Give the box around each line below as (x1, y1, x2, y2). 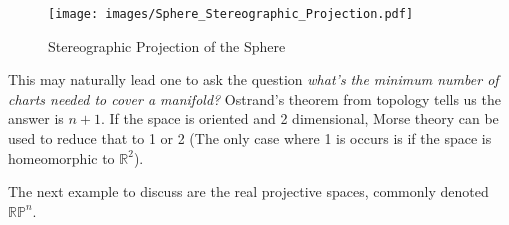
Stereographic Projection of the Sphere (48, 35, 286, 56)
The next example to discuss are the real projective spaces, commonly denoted (8, 181, 489, 202)
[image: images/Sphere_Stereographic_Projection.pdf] (48, 7, 414, 21)
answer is (8, 108, 64, 129)
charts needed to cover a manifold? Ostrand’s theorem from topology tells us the (8, 88, 501, 109)
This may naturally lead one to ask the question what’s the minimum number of (8, 69, 499, 90)
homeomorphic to (8, 147, 115, 168)
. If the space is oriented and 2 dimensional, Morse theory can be (100, 108, 499, 129)
